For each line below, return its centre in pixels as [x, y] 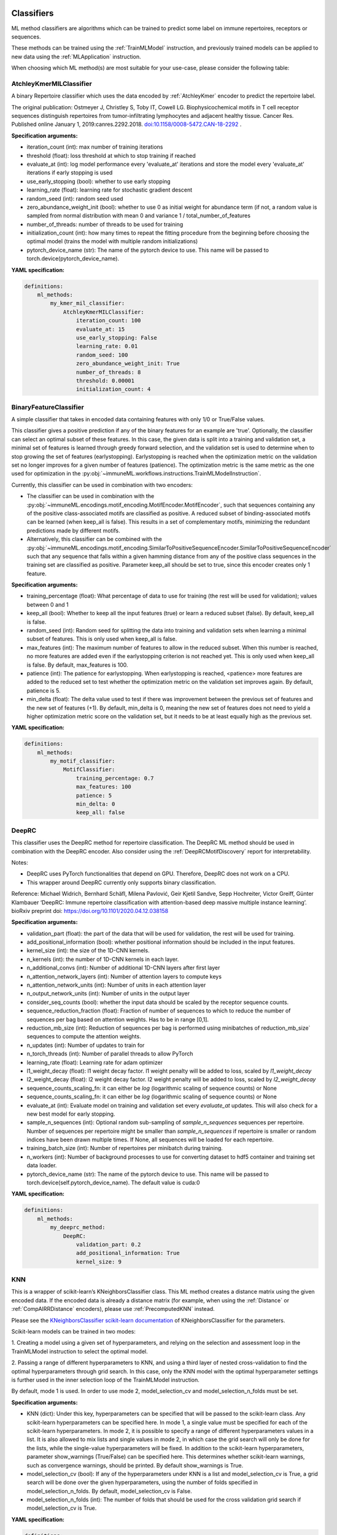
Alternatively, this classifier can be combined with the [94, 539]
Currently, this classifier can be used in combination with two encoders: [102, 484]
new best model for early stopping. [71, 1114]
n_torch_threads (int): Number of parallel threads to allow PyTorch [110, 1054]
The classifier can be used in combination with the [91, 496]
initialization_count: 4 [113, 389]
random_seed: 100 [102, 355]
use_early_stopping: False [117, 337]
